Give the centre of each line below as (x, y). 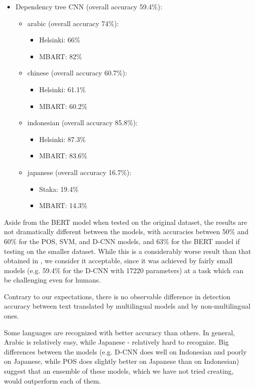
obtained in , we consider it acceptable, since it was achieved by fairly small (118, 261)
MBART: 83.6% (63, 156)
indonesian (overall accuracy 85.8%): (82, 123)
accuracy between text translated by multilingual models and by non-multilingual (127, 306)
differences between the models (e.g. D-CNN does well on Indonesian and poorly (126, 351)
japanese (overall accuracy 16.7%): (79, 172)
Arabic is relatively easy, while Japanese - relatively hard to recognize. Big (116, 342)
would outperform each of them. (53, 380)
